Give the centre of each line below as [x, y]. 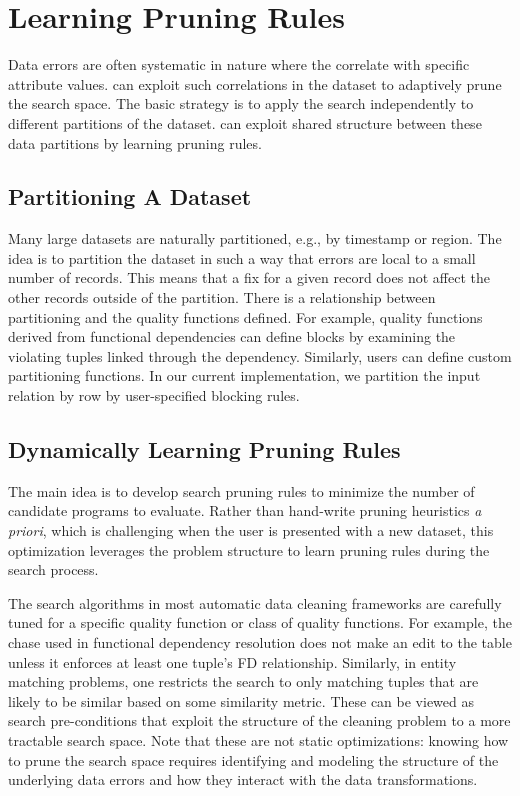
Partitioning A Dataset [130, 196]
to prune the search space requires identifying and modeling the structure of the [253, 759]
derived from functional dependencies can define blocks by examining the [232, 336]
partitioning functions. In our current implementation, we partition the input [244, 375]
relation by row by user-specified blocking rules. [154, 395]
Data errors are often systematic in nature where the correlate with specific [239, 64]
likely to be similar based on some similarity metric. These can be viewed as [241, 700]
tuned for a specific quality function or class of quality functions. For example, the [260, 622]
